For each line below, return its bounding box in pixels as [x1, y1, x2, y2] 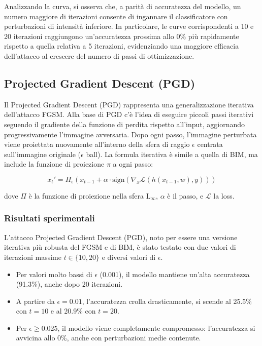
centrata [197, 139, 223, 149]
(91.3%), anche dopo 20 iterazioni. [16, 279, 123, 289]
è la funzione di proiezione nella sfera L [28, 190, 151, 201]
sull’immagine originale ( [4, 148, 81, 159]
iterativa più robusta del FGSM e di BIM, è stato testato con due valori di [4, 242, 236, 252]
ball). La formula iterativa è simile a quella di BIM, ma [86, 148, 258, 159]
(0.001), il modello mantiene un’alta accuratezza [100, 268, 250, 279]
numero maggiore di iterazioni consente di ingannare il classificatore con [4, 11, 228, 21]
